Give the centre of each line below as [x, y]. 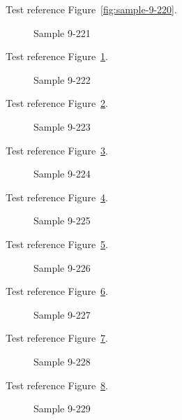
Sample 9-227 [62, 314]
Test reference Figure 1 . [57, 56]
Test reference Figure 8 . [57, 385]
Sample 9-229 [62, 408]
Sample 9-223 [62, 126]
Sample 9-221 [62, 32]
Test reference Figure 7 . [57, 338]
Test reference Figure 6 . [57, 291]
